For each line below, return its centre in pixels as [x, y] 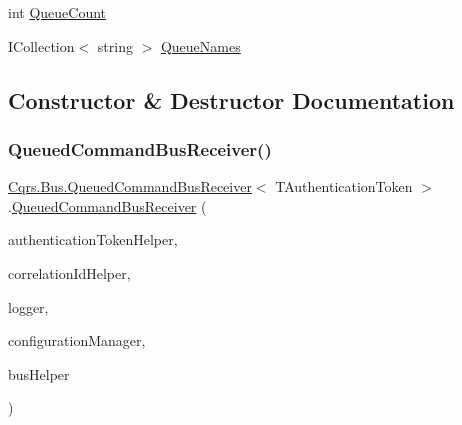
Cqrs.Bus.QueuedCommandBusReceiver [130, 186]
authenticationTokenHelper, [93, 239]
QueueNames [200, 45]
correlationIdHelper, [69, 272]
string [115, 45]
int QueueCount [57, 12]
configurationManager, [77, 340]
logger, [28, 306]
